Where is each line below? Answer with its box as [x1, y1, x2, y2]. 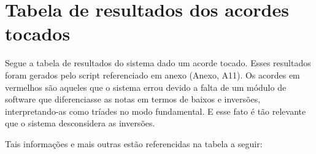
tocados [5, 21, 71, 46]
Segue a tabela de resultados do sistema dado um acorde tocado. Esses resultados [5, 56, 311, 69]
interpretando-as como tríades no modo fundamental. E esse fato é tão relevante [5, 104, 306, 117]
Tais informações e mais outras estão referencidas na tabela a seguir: [5, 137, 263, 150]
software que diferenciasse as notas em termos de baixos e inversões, [5, 93, 261, 106]
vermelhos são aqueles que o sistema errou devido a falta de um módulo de [5, 80, 287, 93]
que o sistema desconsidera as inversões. [5, 117, 155, 129]
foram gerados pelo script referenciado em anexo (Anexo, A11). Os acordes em [5, 68, 300, 81]
